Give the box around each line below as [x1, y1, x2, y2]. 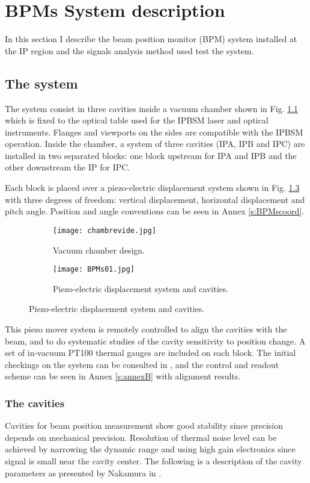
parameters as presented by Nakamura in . [5, 466, 162, 479]
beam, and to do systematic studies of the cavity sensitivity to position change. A [5, 334, 306, 347]
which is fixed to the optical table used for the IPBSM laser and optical [5, 114, 269, 126]
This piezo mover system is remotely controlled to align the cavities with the [5, 322, 287, 335]
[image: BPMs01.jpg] [53, 265, 135, 274]
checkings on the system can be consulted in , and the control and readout [5, 358, 279, 370]
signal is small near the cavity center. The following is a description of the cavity [5, 454, 302, 467]
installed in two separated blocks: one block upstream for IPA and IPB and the [5, 149, 297, 161]
